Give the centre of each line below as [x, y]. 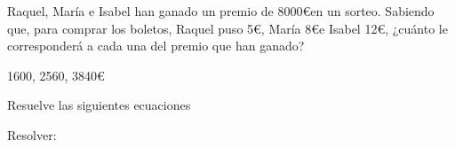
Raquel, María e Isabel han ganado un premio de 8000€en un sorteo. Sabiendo [221, 11]
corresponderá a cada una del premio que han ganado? [156, 46]
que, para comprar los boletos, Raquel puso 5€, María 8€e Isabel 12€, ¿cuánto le [227, 28]
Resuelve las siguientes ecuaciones [99, 105]
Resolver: [32, 134]
